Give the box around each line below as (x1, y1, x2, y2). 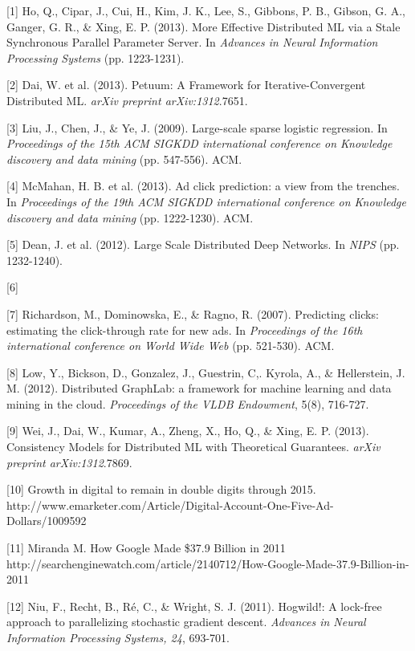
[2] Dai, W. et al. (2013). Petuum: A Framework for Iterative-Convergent (6, 76, 366, 93)
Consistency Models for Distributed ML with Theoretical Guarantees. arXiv (6, 438, 380, 455)
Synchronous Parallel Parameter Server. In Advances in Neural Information (6, 34, 378, 51)
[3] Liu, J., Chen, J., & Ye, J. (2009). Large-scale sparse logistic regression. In (6, 119, 388, 136)
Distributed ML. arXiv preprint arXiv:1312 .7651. (6, 92, 248, 108)
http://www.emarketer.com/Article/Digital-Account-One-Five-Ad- (6, 496, 334, 513)
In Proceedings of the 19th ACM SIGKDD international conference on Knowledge (6, 193, 406, 210)
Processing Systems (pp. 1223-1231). (6, 49, 185, 66)
